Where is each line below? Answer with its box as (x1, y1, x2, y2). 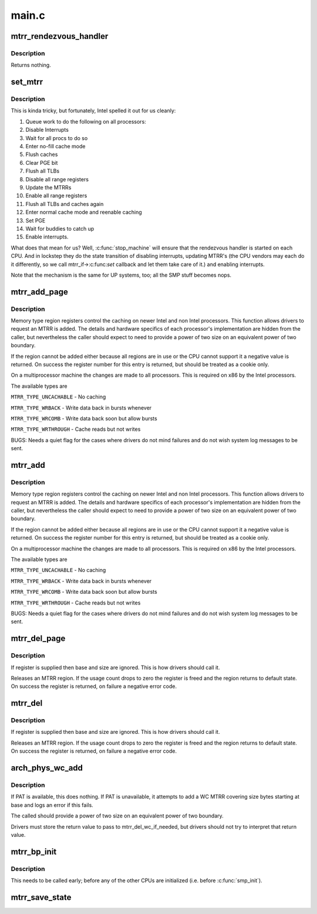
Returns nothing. (11, 62, 51, 69)
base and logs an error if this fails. (11, 801, 93, 809)
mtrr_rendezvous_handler (11, 31, 109, 41)
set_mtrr (11, 77, 43, 87)
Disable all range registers (25, 175, 89, 182)
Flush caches (25, 151, 58, 158)
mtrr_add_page (11, 287, 69, 297)
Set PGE (25, 217, 46, 224)
